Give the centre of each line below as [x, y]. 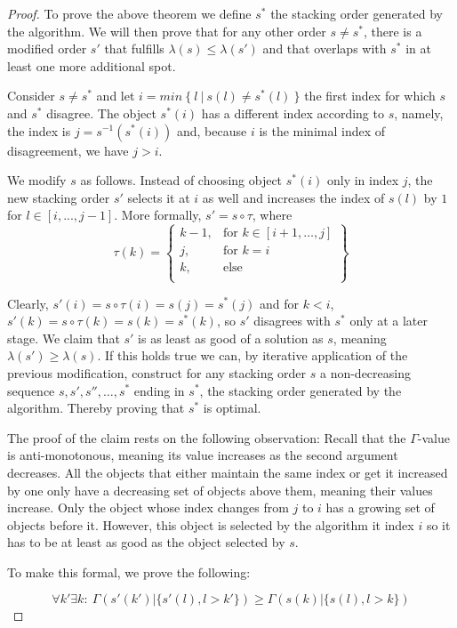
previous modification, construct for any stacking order [157, 372]
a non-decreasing [365, 372]
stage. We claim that [64, 338]
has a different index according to [293, 113]
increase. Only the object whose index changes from [148, 507]
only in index [363, 180]
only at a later [389, 321]
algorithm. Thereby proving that [96, 408]
